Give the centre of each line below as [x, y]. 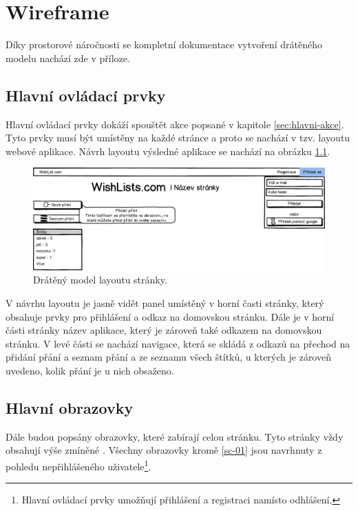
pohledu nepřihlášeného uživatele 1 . [78, 465]
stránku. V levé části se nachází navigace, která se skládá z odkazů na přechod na [178, 343]
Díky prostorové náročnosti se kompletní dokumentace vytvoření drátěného [164, 44]
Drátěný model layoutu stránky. [100, 280]
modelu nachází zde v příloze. [68, 58]
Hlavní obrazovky [70, 407]
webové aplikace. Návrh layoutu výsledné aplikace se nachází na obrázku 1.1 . [168, 151]
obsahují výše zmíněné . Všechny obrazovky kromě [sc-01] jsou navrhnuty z [164, 450]
